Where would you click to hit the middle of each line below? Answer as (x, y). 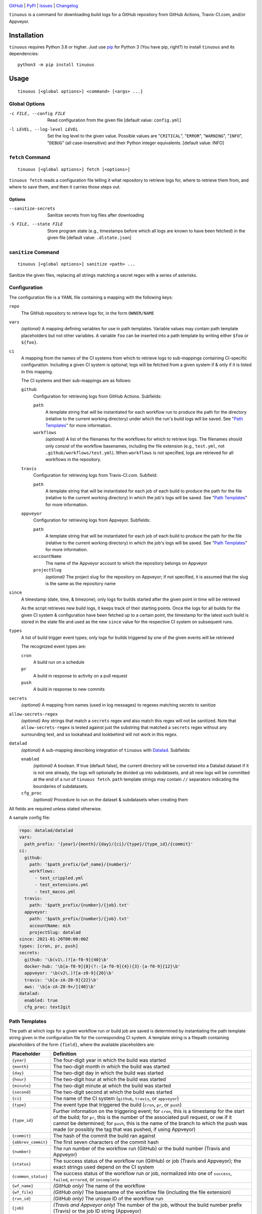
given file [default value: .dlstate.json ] (90, 237)
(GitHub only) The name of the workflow (99, 1186)
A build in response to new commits (69, 689)
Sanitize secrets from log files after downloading (96, 215)
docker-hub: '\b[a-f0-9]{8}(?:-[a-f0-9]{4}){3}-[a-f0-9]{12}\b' (102, 966)
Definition (65, 1054)
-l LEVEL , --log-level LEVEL (44, 129)
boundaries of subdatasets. (61, 786)
